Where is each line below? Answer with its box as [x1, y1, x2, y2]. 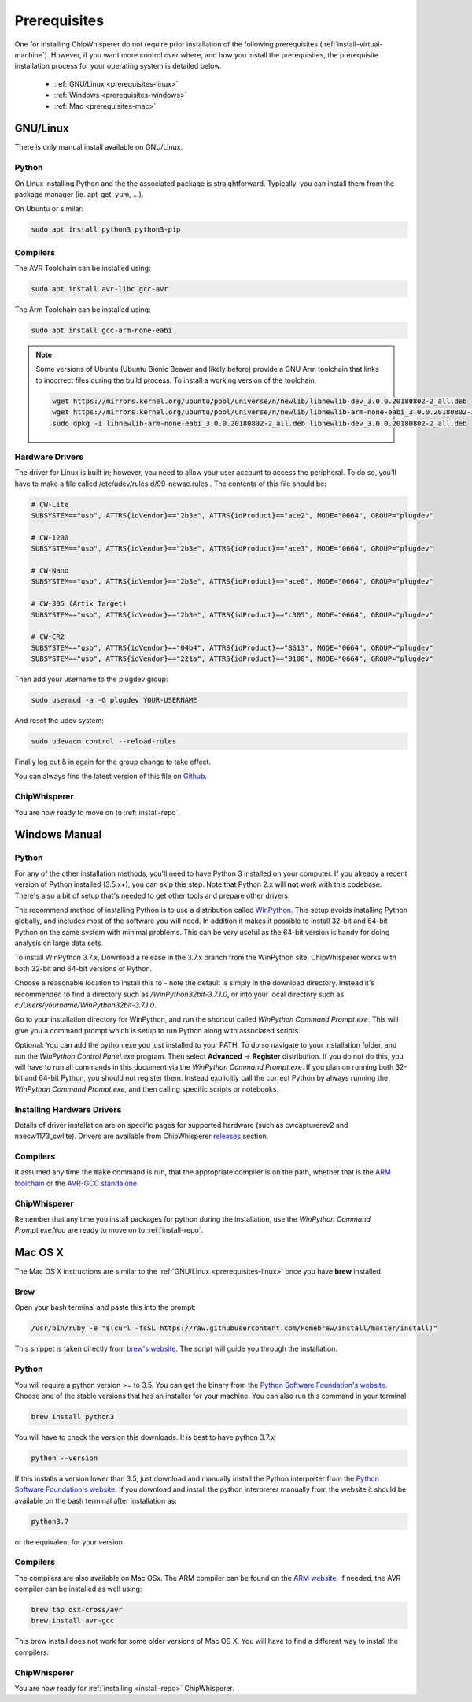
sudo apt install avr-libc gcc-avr [31, 284, 168, 294]
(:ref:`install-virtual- [319, 39, 383, 49]
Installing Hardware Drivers [14, 1103, 122, 1114]
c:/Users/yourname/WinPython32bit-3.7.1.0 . [14, 1000, 157, 1010]
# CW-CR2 [31, 632, 65, 641]
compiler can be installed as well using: [14, 1584, 142, 1594]
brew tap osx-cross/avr [31, 1605, 124, 1615]
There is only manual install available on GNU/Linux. [14, 143, 183, 152]
